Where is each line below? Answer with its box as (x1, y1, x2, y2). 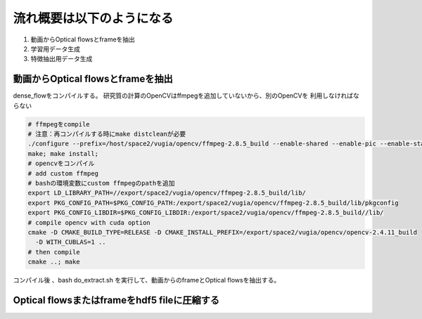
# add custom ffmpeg (27, 169, 98, 177)
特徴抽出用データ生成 (30, 55, 93, 63)
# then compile (27, 248, 80, 256)
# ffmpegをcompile (27, 120, 91, 128)
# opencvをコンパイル (27, 159, 95, 168)
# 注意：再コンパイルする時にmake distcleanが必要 (27, 130, 186, 138)
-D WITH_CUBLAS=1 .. (35, 238, 106, 246)
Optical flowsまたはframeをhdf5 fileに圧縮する (13, 294, 220, 306)
